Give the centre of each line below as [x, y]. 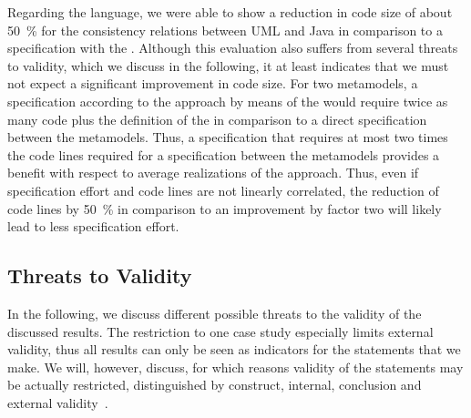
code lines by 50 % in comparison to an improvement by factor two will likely [225, 208]
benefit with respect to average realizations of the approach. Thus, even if [213, 173]
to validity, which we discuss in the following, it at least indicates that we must [228, 65]
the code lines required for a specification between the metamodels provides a [224, 154]
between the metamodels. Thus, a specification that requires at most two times [228, 137]
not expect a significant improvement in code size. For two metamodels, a [213, 83]
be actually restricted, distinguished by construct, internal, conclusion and [215, 385]
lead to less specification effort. [93, 226]
